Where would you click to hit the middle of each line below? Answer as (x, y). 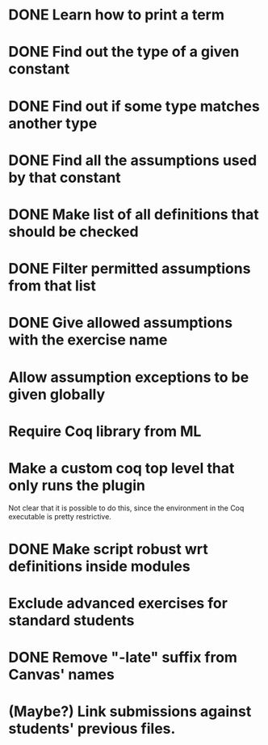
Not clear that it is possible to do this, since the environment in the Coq (126, 508)
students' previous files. (92, 729)
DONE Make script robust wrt (108, 549)
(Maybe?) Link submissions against (130, 711)
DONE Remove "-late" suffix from (123, 658)
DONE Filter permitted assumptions (130, 269)
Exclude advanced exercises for (118, 603)
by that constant (65, 178)
